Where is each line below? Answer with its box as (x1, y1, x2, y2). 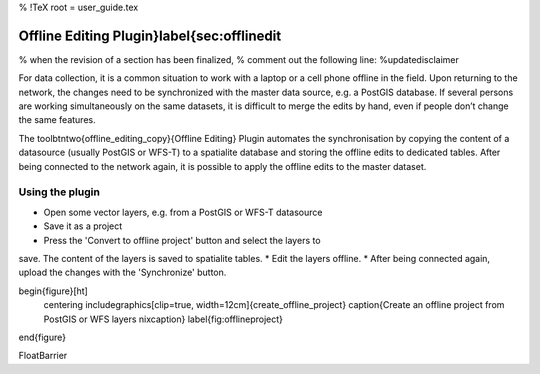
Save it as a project (43, 220, 123, 232)
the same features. (18, 114, 96, 126)
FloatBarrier (18, 350, 68, 362)
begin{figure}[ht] (18, 285, 89, 297)
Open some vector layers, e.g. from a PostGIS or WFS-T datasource (43, 206, 323, 218)
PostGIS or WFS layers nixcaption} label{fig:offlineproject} (43, 313, 284, 325)
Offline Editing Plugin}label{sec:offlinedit (18, 27, 282, 44)
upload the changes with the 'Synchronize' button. (18, 266, 227, 279)
